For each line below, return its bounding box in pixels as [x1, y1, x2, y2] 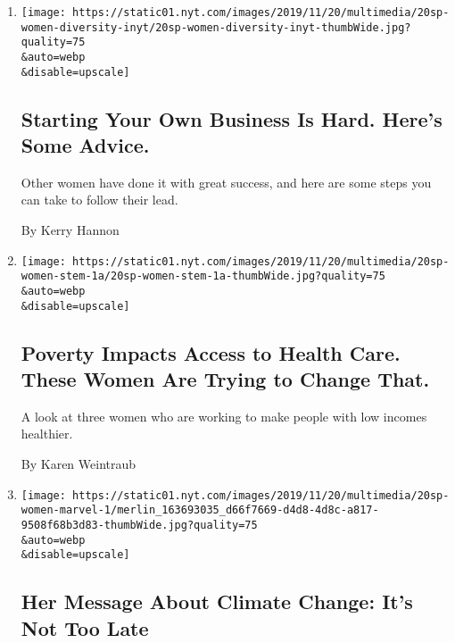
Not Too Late [21, 614, 149, 641]
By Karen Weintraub [21, 455, 136, 473]
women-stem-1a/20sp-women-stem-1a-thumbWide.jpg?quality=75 [21, 270, 385, 283]
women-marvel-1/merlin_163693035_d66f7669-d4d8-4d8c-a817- [21, 504, 379, 517]
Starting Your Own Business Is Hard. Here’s [21, 104, 443, 132]
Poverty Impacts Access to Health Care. [21, 338, 401, 366]
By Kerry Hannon [21, 221, 120, 239]
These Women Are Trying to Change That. [21, 365, 430, 393]
